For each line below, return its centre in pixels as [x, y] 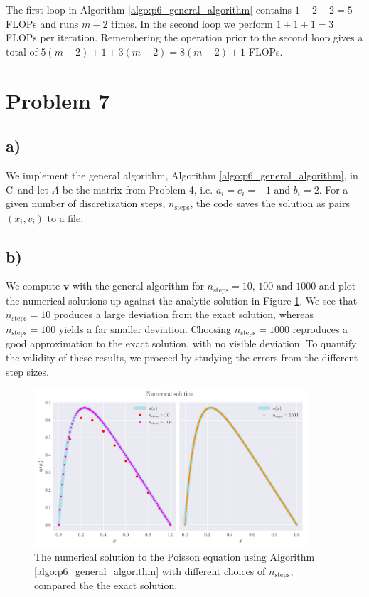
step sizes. [27, 371]
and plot [337, 286]
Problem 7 [58, 100]
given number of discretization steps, [86, 203]
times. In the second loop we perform [192, 23]
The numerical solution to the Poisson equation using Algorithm [175, 557]
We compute [33, 286]
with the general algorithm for [138, 286]
